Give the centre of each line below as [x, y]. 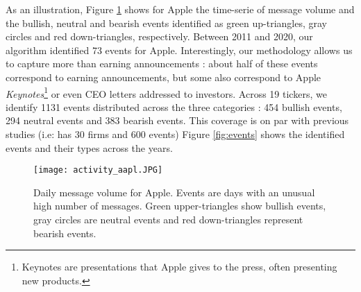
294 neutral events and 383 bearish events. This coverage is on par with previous [177, 120]
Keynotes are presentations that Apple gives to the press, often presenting [179, 267]
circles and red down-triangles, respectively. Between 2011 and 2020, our [159, 36]
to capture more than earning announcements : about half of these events [162, 63]
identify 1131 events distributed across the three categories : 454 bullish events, [174, 106]
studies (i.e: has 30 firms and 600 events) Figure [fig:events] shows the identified [175, 134]
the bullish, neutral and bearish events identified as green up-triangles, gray [167, 23]
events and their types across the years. [89, 147]
